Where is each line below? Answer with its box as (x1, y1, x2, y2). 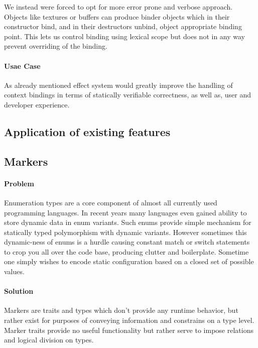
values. (4, 266, 25, 277)
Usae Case (4, 60, 41, 71)
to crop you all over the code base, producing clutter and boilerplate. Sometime (4, 246, 249, 257)
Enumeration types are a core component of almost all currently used (4, 197, 217, 207)
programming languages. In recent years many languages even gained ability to (4, 207, 247, 217)
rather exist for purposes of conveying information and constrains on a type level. (4, 315, 254, 325)
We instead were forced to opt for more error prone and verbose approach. (4, 2, 233, 12)
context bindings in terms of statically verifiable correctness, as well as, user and (4, 89, 251, 100)
